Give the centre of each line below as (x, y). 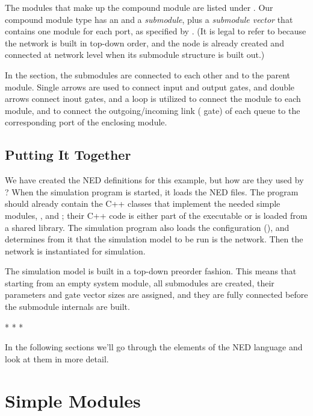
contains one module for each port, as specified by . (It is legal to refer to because (156, 31)
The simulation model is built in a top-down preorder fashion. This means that (151, 271)
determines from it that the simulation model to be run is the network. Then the (154, 239)
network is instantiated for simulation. (75, 251)
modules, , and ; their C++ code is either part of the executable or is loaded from (156, 215)
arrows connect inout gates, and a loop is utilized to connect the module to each (153, 99)
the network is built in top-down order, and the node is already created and (144, 43)
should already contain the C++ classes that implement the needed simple (143, 203)
